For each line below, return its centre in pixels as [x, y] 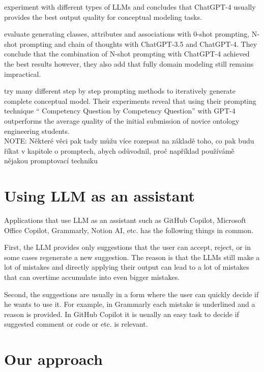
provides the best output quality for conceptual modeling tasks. [103, 17]
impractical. [23, 74]
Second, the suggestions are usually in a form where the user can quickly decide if [131, 294]
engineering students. [37, 131]
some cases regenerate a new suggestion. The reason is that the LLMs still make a [132, 257]
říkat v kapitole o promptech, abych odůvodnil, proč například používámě [119, 150]
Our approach [53, 359]
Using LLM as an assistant [99, 196]
